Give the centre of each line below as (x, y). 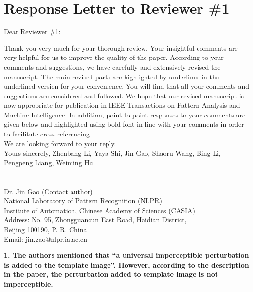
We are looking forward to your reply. (60, 143)
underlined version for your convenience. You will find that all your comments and (126, 86)
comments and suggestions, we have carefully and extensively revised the (112, 67)
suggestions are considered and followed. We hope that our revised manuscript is (124, 95)
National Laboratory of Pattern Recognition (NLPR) (83, 201)
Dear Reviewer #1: (32, 31)
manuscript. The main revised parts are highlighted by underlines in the (111, 76)
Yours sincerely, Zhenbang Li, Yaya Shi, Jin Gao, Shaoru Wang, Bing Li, (112, 153)
